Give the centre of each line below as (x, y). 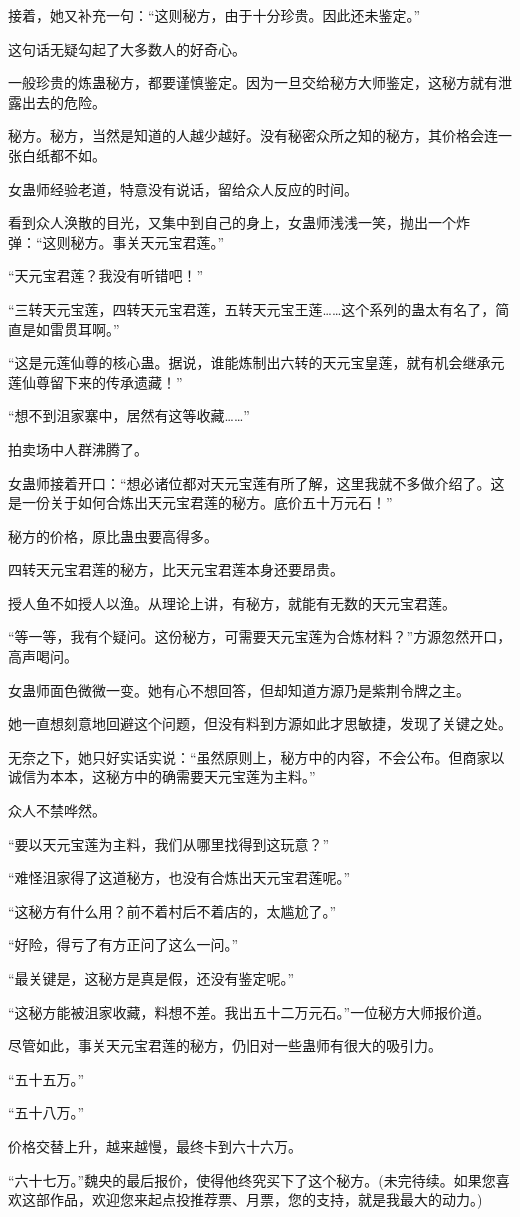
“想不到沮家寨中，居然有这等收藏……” (129, 415)
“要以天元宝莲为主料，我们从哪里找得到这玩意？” (169, 843)
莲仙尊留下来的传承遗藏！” (95, 381)
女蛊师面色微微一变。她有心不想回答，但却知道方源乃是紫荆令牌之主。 (239, 689)
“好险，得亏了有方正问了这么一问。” (123, 944)
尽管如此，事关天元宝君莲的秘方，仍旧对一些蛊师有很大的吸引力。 (225, 1045)
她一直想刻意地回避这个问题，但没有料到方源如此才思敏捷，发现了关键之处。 (260, 723)
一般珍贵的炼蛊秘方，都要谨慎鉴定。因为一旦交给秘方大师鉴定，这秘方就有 (253, 82)
